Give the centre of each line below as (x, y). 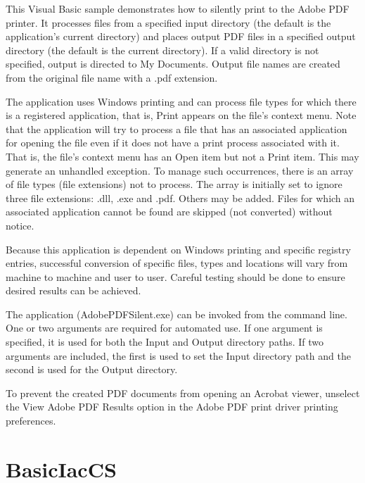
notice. (20, 225)
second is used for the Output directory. (92, 369)
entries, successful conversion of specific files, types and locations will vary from (177, 263)
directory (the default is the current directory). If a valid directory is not (162, 50)
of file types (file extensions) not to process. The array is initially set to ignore (174, 184)
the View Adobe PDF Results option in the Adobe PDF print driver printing (172, 407)
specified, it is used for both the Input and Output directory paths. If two (165, 342)
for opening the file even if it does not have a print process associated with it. (173, 143)
